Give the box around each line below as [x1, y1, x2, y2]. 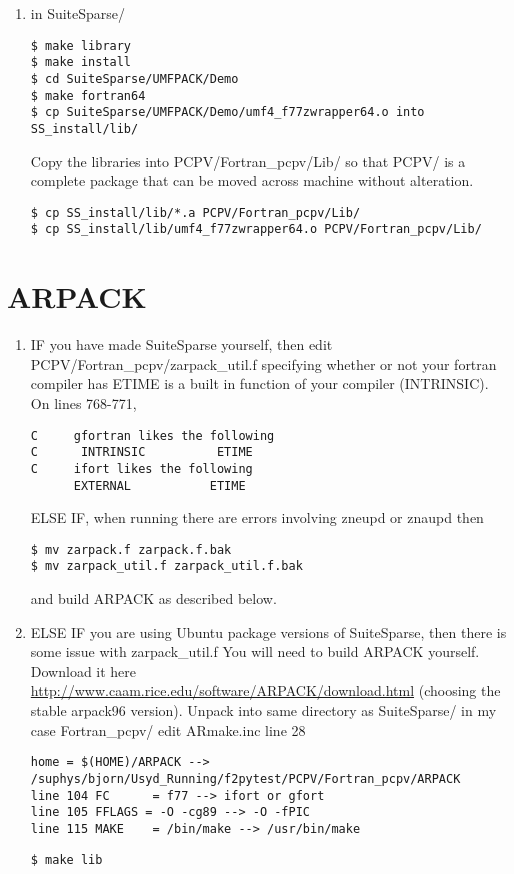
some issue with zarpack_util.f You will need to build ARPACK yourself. [30, 641, 480, 662]
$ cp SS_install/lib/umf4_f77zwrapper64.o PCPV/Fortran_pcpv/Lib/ [30, 222, 482, 237]
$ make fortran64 [30, 88, 146, 103]
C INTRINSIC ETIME [30, 445, 253, 460]
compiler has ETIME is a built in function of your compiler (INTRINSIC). [30, 373, 489, 394]
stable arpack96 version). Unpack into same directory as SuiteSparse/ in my [30, 700, 497, 721]
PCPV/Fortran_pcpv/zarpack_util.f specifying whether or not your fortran [30, 353, 497, 374]
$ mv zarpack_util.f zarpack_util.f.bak [30, 559, 303, 574]
